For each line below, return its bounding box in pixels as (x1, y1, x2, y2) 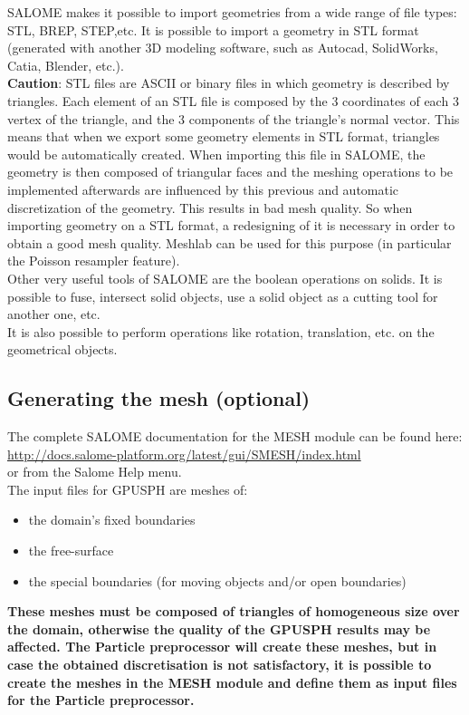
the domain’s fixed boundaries (28, 510, 196, 529)
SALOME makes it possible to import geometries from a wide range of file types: (7, 3, 457, 21)
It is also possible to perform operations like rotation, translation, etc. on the (7, 322, 435, 341)
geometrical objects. (7, 340, 118, 359)
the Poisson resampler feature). (7, 251, 180, 270)
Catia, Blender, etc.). (7, 55, 124, 74)
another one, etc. (7, 304, 100, 324)
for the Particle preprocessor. (7, 691, 195, 710)
